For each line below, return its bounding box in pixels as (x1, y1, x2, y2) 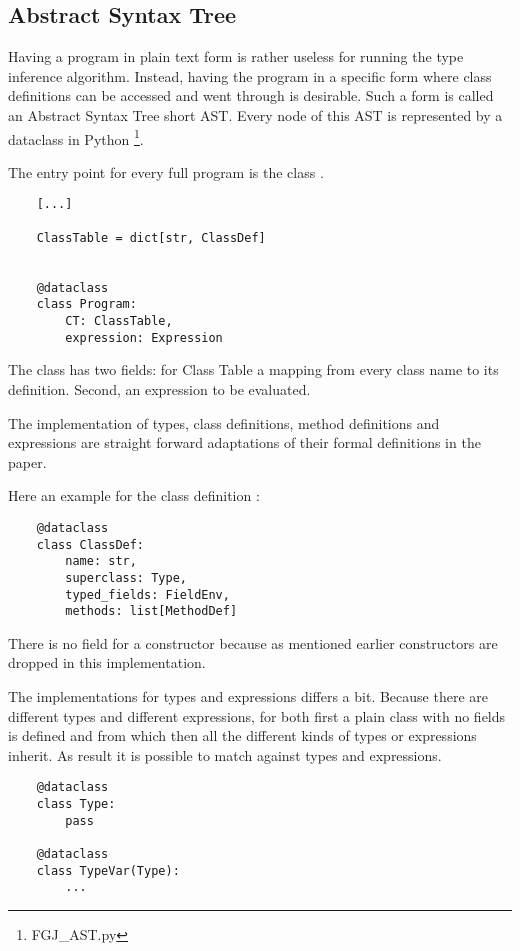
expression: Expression (65, 330, 223, 345)
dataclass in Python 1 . (8, 125, 144, 149)
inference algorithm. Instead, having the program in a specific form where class (8, 65, 492, 86)
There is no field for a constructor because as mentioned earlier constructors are (8, 632, 498, 653)
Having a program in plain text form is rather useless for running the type (8, 46, 464, 67)
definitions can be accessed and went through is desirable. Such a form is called (8, 85, 494, 106)
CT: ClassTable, (65, 314, 173, 329)
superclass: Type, (65, 570, 187, 585)
